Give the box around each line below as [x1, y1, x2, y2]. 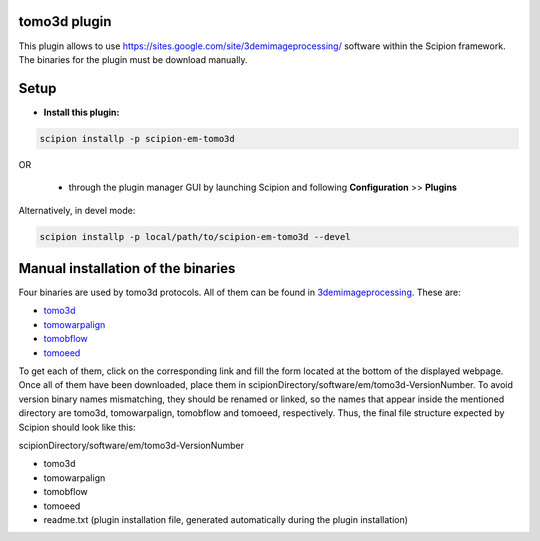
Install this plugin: [43, 106, 120, 118]
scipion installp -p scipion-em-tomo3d [39, 133, 235, 144]
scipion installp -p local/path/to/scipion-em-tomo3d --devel [39, 231, 351, 242]
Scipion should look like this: [18, 421, 136, 433]
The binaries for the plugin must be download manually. [18, 53, 249, 65]
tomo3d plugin [18, 13, 112, 30]
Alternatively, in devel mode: [18, 204, 136, 216]
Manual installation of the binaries [18, 260, 236, 277]
